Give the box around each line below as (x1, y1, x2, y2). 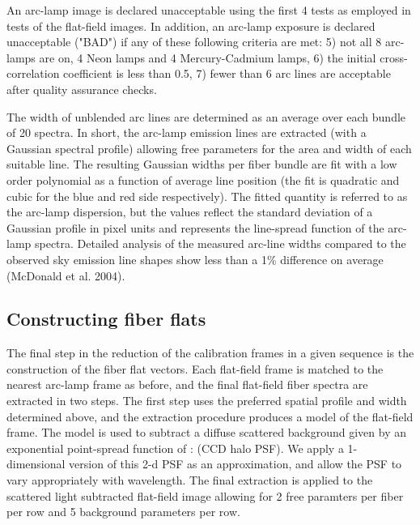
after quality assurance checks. (6, 80, 157, 97)
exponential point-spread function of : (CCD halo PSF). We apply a (6, 439, 344, 456)
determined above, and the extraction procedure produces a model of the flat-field (6, 408, 414, 425)
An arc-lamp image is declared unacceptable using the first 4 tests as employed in (6, 2, 411, 18)
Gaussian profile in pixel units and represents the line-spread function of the (6, 219, 384, 236)
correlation (6, 65, 60, 82)
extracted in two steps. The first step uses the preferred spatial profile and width (6, 392, 407, 409)
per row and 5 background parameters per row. (6, 503, 240, 520)
